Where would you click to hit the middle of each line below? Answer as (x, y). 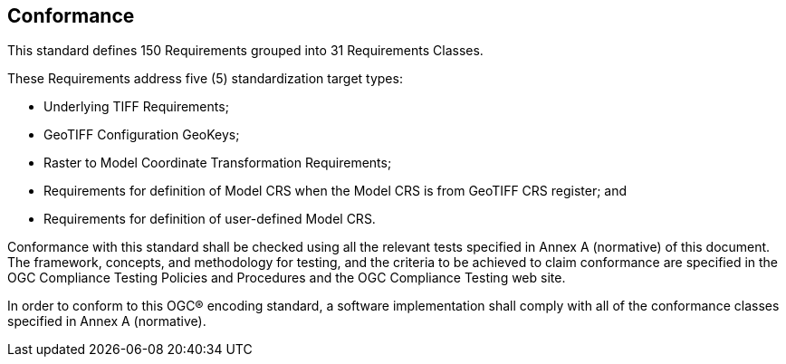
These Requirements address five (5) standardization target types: (205, 79)
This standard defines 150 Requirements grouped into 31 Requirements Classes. (245, 51)
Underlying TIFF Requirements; (136, 107)
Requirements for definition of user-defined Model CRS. (210, 219)
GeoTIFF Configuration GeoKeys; (142, 135)
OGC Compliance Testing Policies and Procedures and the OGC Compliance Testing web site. (287, 278)
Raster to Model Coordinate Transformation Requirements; (218, 163)
